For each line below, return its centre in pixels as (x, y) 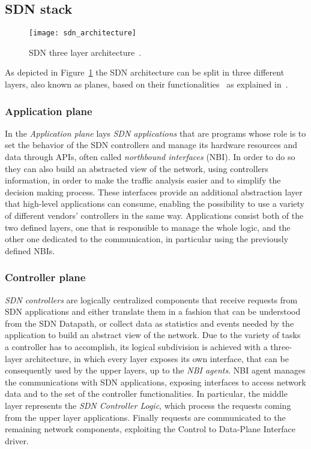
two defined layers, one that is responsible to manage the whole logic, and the (148, 227)
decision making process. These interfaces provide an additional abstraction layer (154, 192)
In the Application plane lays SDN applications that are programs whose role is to (155, 133)
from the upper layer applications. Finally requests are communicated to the (145, 417)
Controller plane (45, 277)
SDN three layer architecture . (85, 52)
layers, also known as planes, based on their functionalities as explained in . (146, 84)
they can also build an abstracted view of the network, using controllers (137, 168)
